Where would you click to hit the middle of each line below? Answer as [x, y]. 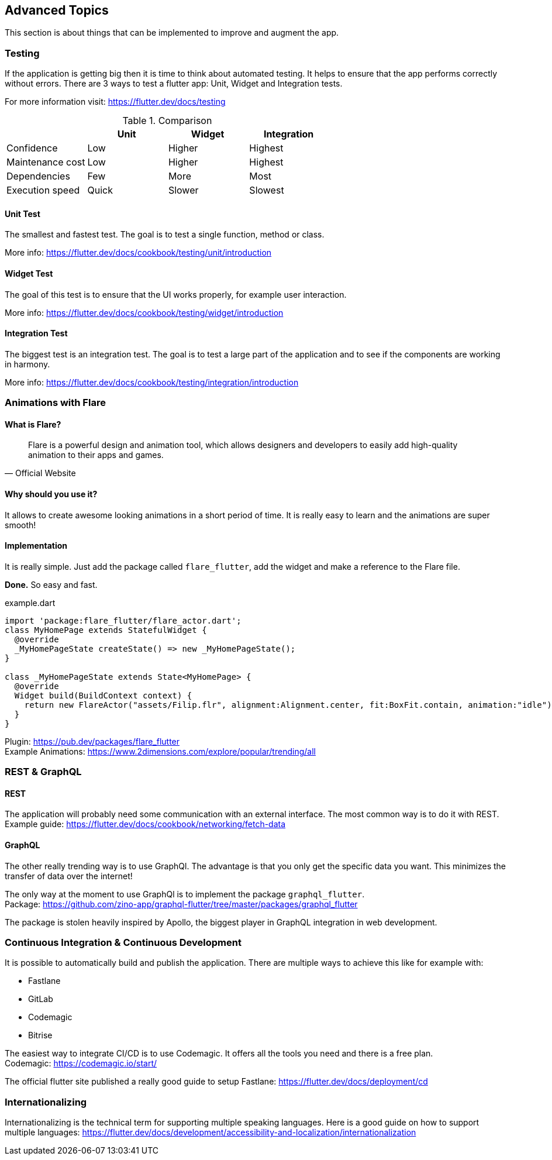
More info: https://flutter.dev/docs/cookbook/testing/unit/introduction [138, 253]
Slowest [267, 190]
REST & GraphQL [43, 772]
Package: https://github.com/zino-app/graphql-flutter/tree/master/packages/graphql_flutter [181, 904]
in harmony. [27, 364]
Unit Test [23, 214]
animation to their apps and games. [96, 455]
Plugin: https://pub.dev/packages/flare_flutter [92, 741]
